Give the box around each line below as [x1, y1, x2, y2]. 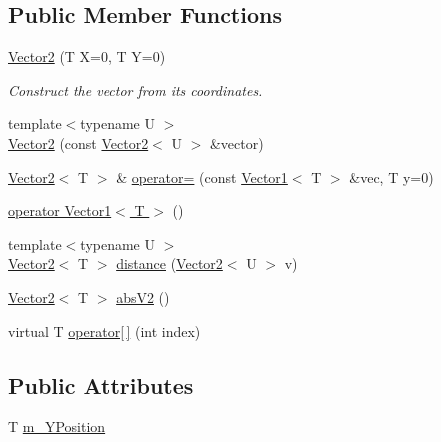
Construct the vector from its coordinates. [8, 79, 263, 100]
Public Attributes [8, 369, 194, 400]
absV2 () [116, 286, 170, 307]
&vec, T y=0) [349, 166, 434, 187]
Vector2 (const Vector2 [8, 132, 149, 153]
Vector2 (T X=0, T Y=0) [8, 46, 166, 67]
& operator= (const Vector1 [116, 166, 288, 187]
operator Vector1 [8, 200, 112, 221]
